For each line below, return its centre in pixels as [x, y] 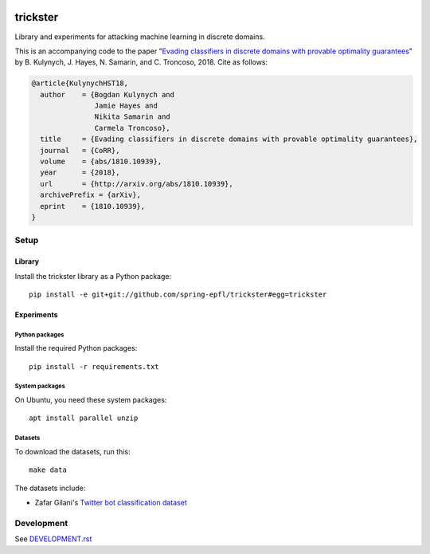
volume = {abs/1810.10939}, [101, 162]
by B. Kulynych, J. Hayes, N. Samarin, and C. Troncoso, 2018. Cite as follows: [141, 62]
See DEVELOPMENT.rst [53, 539]
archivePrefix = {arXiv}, [90, 195]
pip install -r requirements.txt [94, 366]
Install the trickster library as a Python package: [93, 276]
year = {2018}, [80, 173]
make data [48, 470]
